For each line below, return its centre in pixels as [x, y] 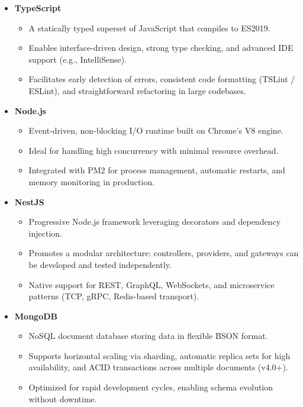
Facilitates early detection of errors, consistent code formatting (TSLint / [162, 79]
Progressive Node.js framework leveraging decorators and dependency [155, 222]
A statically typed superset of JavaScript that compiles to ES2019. [149, 28]
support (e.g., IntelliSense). [78, 59]
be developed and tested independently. [100, 264]
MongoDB [36, 316]
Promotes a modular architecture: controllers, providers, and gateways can [164, 253]
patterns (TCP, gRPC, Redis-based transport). [114, 296]
